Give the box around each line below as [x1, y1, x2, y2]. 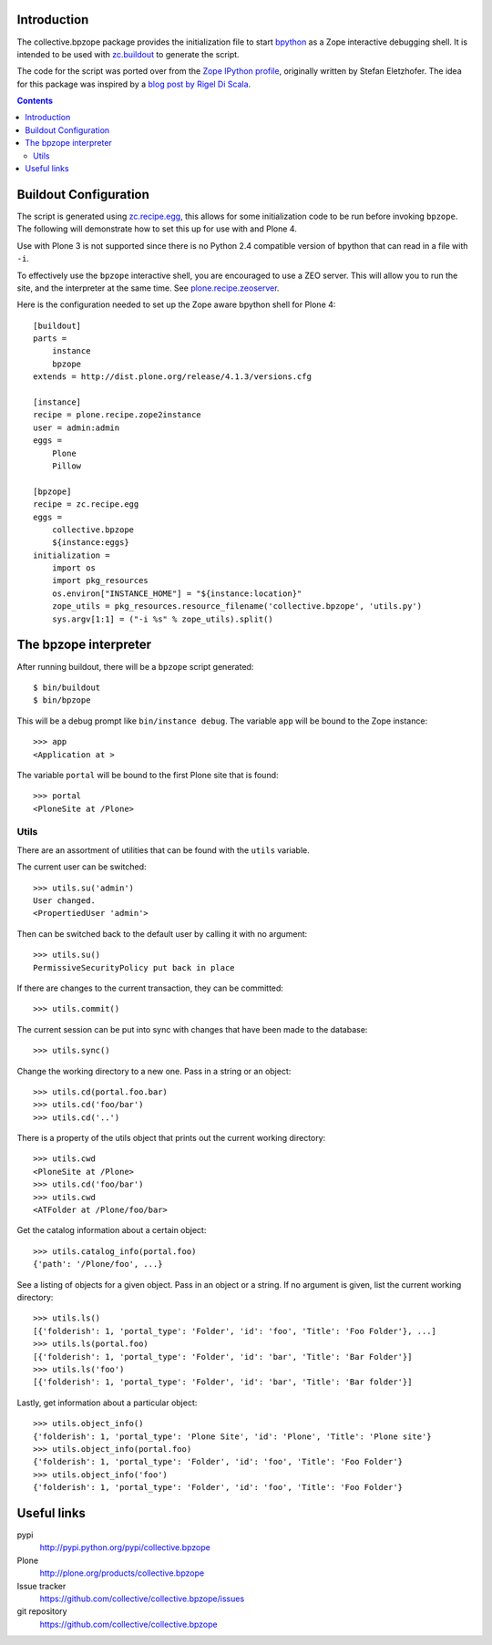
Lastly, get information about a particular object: [16, 1397, 198, 1408]
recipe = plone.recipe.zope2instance [33, 410, 202, 420]
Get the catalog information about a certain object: [16, 1225, 207, 1236]
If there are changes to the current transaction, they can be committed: [16, 982, 284, 993]
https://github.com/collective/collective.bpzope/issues [39, 1593, 245, 1604]
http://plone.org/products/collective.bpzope [39, 1568, 205, 1578]
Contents [16, 96, 54, 107]
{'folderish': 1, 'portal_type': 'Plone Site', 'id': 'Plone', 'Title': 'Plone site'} [33, 1431, 432, 1442]
